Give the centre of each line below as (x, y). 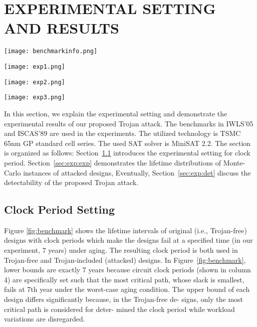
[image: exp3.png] (35, 98)
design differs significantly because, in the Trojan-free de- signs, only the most (124, 299)
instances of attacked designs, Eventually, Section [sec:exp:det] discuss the (137, 172)
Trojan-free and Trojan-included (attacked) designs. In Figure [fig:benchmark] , (125, 260)
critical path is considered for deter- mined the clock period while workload (119, 309)
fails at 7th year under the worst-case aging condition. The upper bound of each (127, 289)
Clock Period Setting (59, 209)
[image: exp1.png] (35, 66)
